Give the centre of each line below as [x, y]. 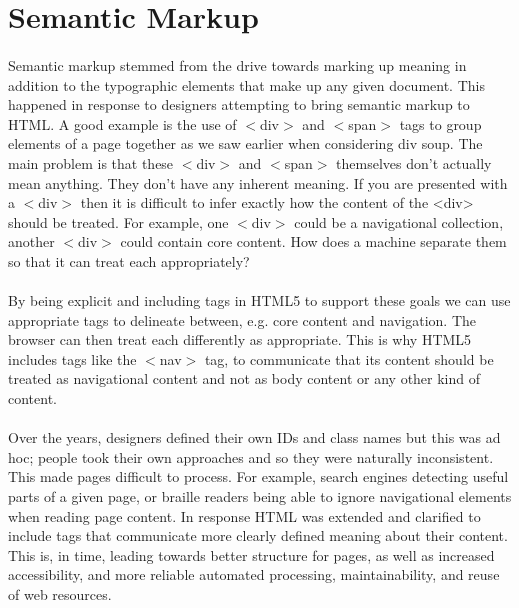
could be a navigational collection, [399, 221]
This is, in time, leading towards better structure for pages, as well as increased [251, 554]
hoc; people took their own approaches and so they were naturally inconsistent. [251, 456]
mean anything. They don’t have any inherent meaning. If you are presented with [258, 182]
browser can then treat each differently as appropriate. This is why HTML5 [240, 339]
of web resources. [60, 594]
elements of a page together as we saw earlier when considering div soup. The [245, 143]
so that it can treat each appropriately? [129, 260]
